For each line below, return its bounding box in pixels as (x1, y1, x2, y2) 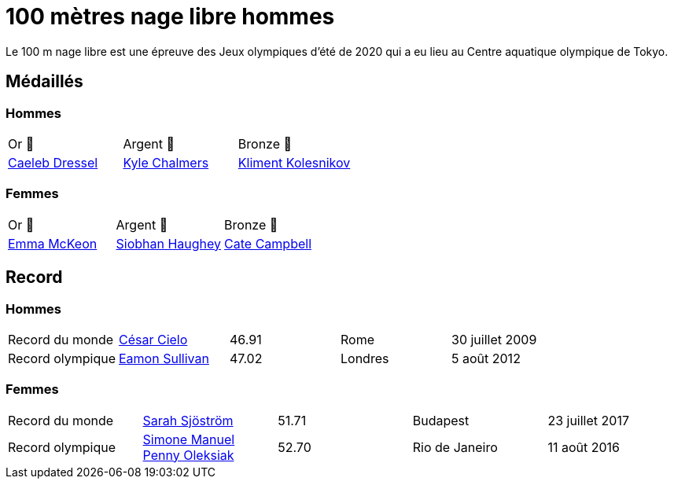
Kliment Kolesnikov (238, 154, 351, 171)
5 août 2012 (451, 350, 521, 366)
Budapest (412, 412, 470, 428)
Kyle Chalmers (123, 154, 209, 171)
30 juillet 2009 (451, 331, 537, 347)
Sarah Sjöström (142, 412, 234, 428)
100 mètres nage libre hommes (6, 3, 335, 30)
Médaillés (6, 72, 83, 92)
